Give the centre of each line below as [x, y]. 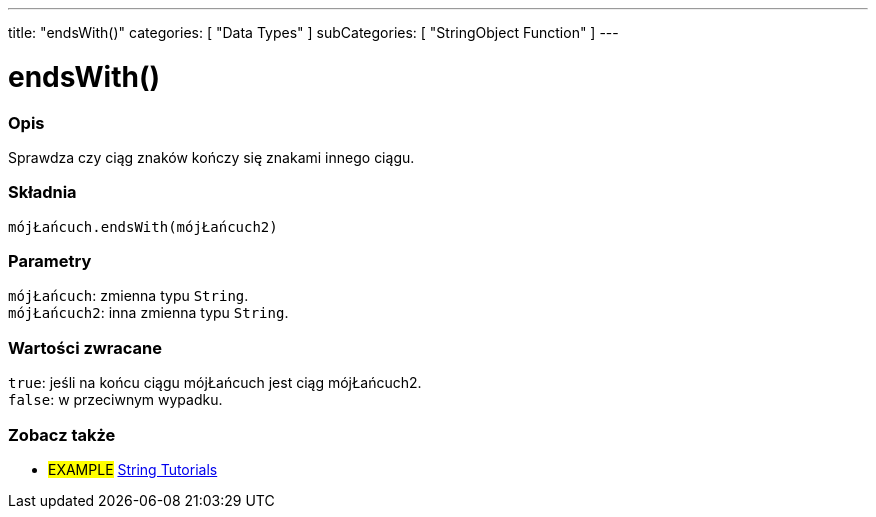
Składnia [42, 192]
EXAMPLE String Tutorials [133, 469]
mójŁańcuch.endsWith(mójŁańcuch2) [143, 226]
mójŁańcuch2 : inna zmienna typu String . [148, 313]
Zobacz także [62, 434]
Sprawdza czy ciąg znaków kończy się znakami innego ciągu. [211, 157]
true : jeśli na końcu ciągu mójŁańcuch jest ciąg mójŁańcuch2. [215, 383]
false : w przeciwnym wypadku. [115, 400]
